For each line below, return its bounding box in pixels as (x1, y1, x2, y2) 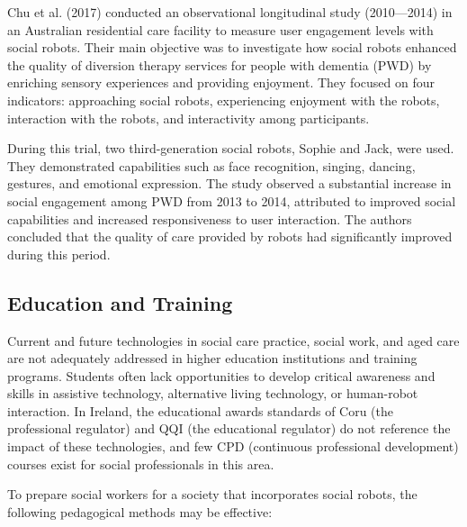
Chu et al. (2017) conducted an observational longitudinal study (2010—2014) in (7, 3, 453, 21)
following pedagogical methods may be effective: (7, 502, 273, 521)
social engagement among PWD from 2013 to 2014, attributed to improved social (7, 191, 456, 210)
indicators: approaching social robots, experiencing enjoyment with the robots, (7, 90, 440, 109)
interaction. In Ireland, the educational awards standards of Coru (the (7, 401, 394, 420)
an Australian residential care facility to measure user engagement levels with (7, 20, 434, 39)
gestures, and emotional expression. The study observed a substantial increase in (7, 174, 452, 193)
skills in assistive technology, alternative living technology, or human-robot (7, 384, 418, 403)
